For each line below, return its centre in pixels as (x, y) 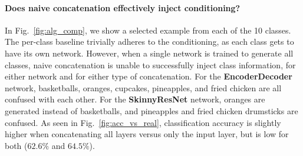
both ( (16, 145)
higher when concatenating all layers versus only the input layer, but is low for (147, 134)
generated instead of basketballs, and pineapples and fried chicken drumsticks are (151, 110)
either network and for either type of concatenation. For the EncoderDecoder (149, 76)
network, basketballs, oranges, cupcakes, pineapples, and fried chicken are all (143, 87)
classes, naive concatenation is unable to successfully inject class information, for (150, 64)
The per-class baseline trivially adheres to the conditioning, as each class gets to (149, 42)
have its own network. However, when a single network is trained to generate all (149, 53)
